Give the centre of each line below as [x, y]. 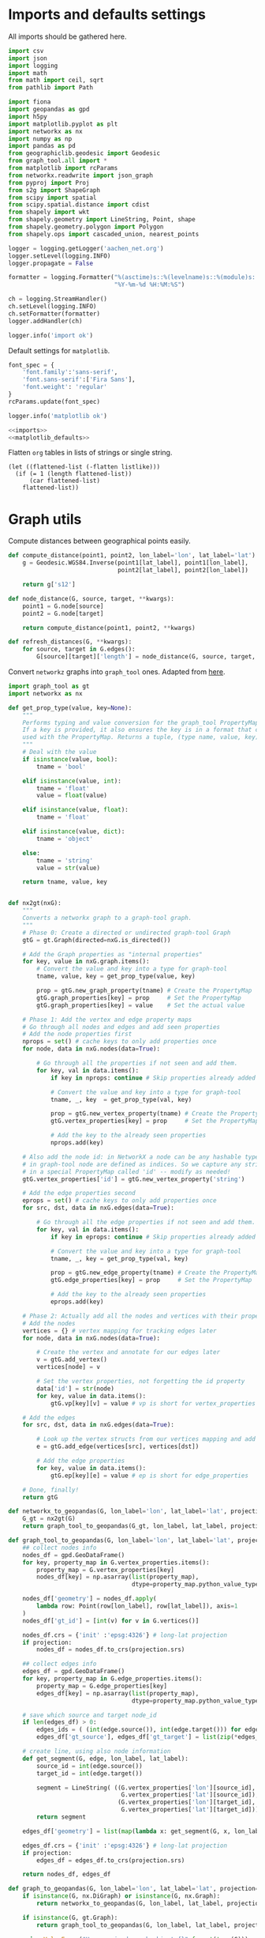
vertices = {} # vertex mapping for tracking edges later [119, 1331]
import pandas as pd [42, 146]
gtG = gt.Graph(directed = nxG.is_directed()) [97, 940]
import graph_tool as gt [49, 686]
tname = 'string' [65, 860]
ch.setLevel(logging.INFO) [52, 307]
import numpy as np [40, 139]
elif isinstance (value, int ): [72, 781]
